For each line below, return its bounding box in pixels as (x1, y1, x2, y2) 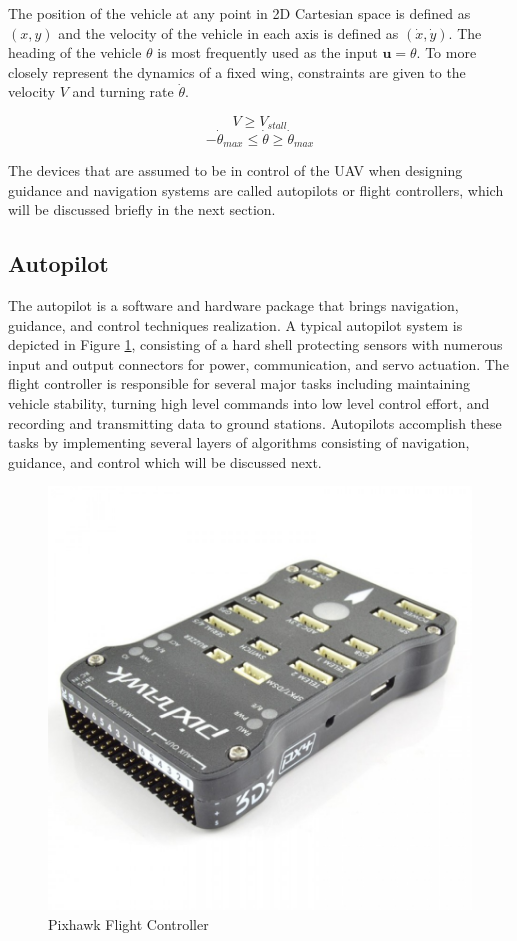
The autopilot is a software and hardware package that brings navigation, (8, 295, 459, 316)
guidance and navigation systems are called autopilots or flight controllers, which (8, 179, 504, 200)
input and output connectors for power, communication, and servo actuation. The (8, 353, 509, 374)
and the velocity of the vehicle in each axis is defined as (58, 22, 399, 43)
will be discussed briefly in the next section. (8, 199, 276, 220)
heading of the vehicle (8, 42, 142, 63)
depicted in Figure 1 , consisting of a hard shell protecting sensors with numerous (8, 334, 503, 355)
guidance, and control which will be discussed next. (8, 451, 322, 472)
